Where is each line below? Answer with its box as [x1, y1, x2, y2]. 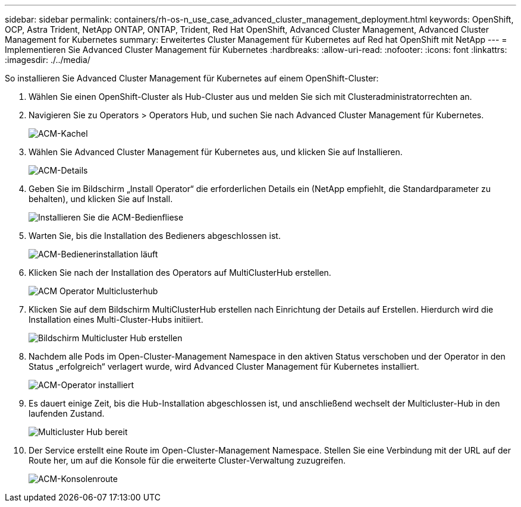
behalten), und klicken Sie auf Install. [29, 194, 173, 204]
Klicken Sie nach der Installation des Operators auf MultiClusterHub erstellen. [29, 267, 331, 278]
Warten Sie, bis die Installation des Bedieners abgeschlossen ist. [29, 231, 281, 241]
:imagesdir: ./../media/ [5, 55, 90, 65]
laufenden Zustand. [29, 408, 105, 418]
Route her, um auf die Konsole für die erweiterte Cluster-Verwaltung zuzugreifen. [29, 455, 346, 465]
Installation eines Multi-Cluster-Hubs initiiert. [29, 314, 203, 325]
